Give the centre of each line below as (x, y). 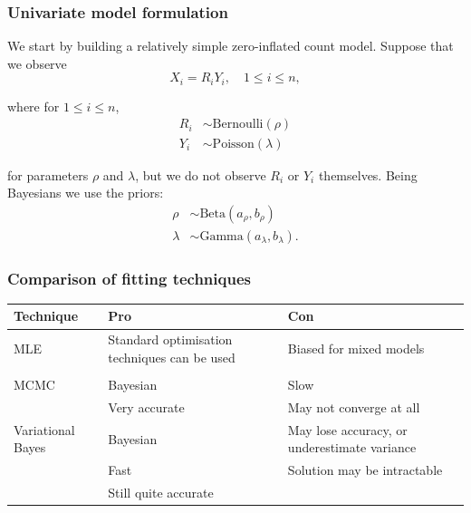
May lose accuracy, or (347, 429)
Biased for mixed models (356, 348)
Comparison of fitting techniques (129, 278)
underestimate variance (352, 447)
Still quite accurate (161, 492)
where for (34, 106)
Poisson (233, 144)
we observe (37, 63)
